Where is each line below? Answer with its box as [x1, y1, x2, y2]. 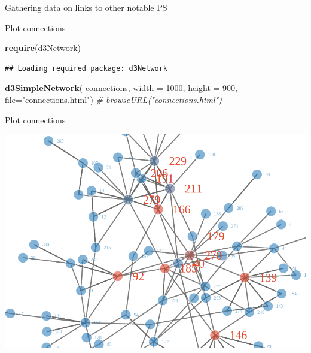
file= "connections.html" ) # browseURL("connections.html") [5, 93, 222, 105]
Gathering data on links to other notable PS [5, 1, 167, 13]
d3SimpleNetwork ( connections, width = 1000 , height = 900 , [5, 82, 237, 94]
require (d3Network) [5, 41, 81, 54]
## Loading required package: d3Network [5, 64, 168, 73]
